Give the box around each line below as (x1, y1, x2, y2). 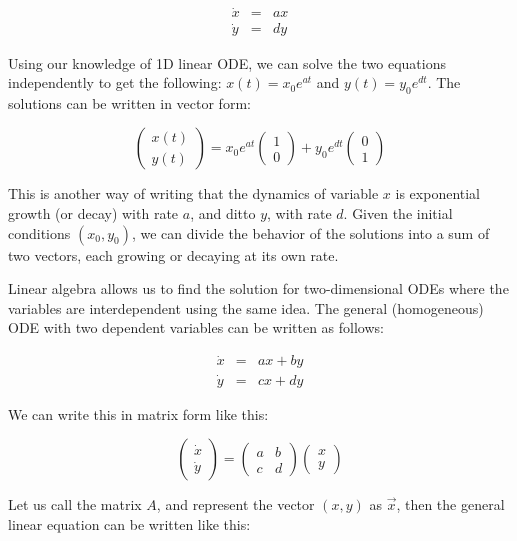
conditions (8, 222, 71, 243)
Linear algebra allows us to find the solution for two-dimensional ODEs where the (8, 278, 509, 299)
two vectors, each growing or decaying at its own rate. (8, 244, 339, 265)
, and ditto (190, 203, 256, 224)
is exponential (395, 183, 481, 204)
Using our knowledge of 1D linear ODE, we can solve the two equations (8, 52, 446, 73)
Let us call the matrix (8, 494, 142, 515)
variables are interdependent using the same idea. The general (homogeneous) (8, 297, 484, 318)
